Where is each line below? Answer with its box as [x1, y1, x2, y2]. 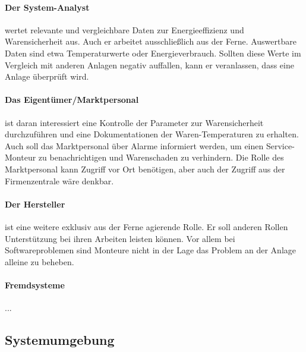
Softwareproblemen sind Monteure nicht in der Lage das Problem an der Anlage [5, 244, 296, 256]
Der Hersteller [5, 197, 65, 210]
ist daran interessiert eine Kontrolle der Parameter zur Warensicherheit [5, 116, 264, 128]
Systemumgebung [5, 331, 115, 349]
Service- [266, 139, 295, 152]
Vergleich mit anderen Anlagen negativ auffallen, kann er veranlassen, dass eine [5, 58, 294, 71]
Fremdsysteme [5, 278, 65, 291]
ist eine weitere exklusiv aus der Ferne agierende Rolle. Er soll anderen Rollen [5, 220, 288, 232]
